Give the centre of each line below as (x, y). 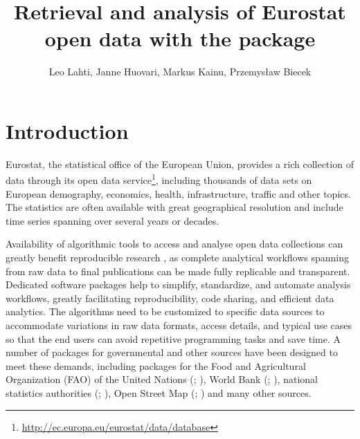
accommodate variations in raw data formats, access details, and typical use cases (179, 325)
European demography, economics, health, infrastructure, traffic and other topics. (178, 193)
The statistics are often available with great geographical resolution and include (174, 207)
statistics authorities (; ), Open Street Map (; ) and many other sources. (159, 393)
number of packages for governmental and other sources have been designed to (172, 352)
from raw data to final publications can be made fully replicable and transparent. (178, 271)
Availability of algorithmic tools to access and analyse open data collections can (174, 244)
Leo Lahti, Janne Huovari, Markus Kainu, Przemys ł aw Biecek (180, 72)
